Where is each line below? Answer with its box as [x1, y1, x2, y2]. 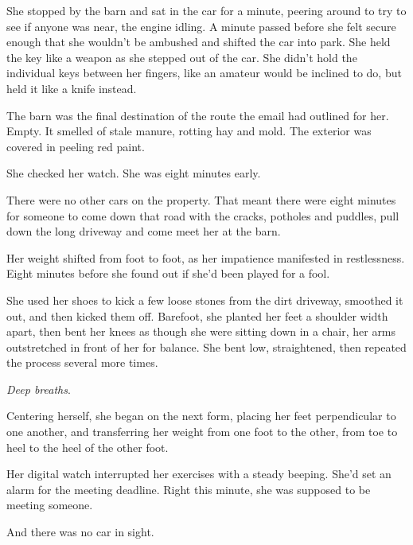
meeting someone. [6, 496, 93, 513]
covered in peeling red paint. [6, 138, 145, 154]
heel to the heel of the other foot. [6, 438, 169, 455]
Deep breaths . [6, 380, 71, 397]
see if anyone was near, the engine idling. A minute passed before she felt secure [6, 18, 396, 34]
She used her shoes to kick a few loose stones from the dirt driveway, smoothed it [6, 291, 403, 308]
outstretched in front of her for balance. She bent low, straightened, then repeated [6, 338, 407, 355]
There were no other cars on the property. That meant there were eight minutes [6, 191, 396, 208]
